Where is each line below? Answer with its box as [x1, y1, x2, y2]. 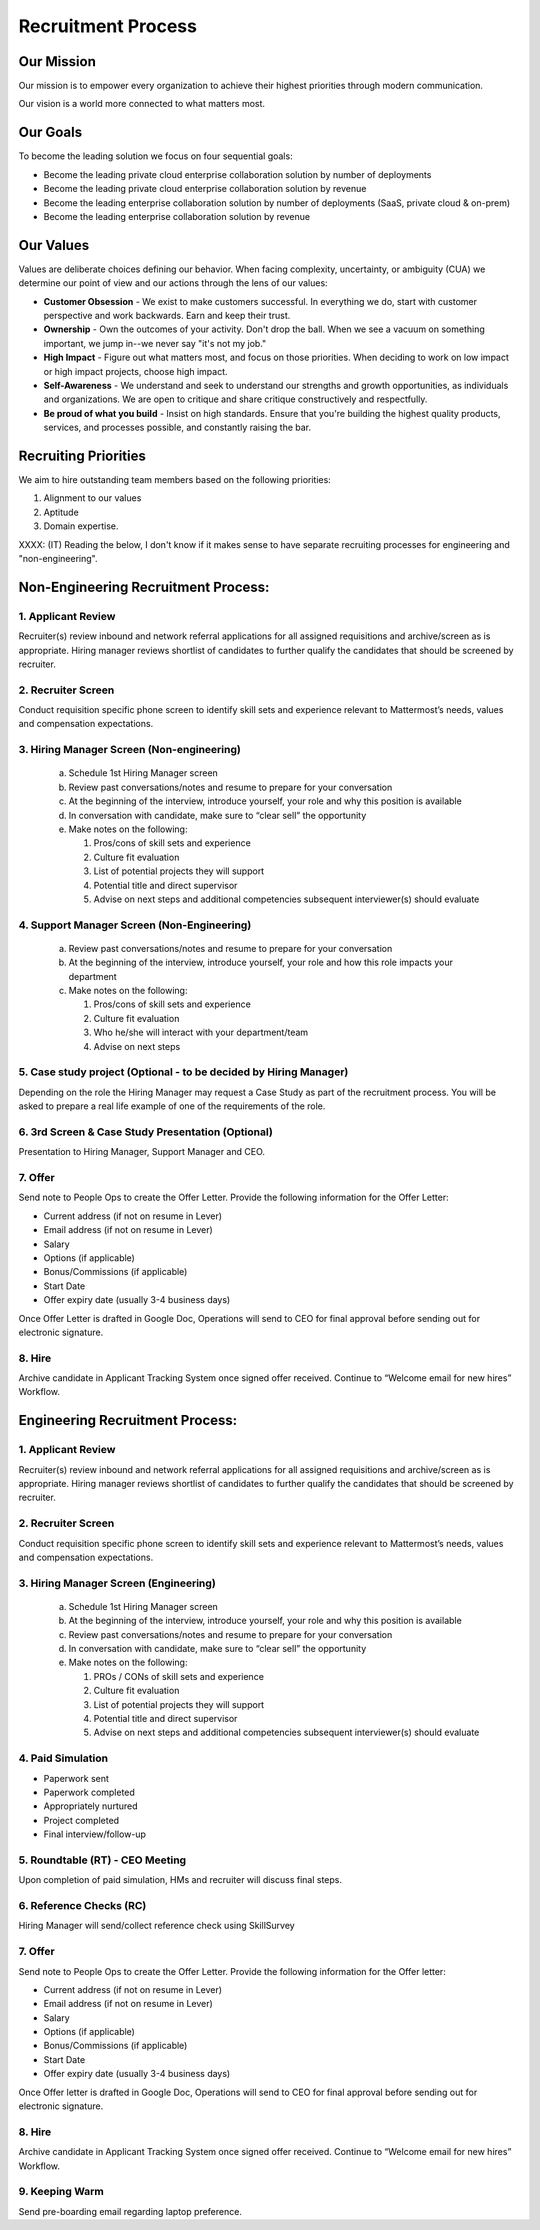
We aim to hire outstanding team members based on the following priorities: [18, 474, 332, 486]
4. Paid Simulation [18, 1751, 109, 1765]
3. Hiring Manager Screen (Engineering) [18, 1576, 217, 1590]
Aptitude [43, 506, 79, 518]
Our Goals [18, 124, 83, 141]
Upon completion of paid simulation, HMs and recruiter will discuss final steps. [18, 1874, 343, 1886]
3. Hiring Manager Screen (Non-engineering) [18, 743, 242, 757]
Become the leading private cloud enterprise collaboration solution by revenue [43, 183, 367, 195]
